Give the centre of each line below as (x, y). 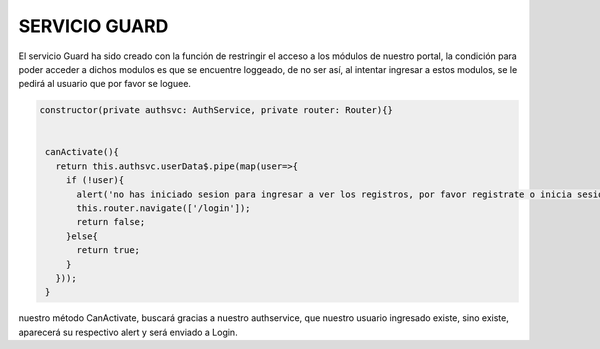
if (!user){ (95, 180)
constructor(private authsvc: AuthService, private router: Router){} (216, 110)
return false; (111, 222)
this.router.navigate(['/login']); (163, 208)
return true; (108, 250)
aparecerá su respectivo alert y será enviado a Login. (128, 332)
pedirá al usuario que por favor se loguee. (105, 84)
